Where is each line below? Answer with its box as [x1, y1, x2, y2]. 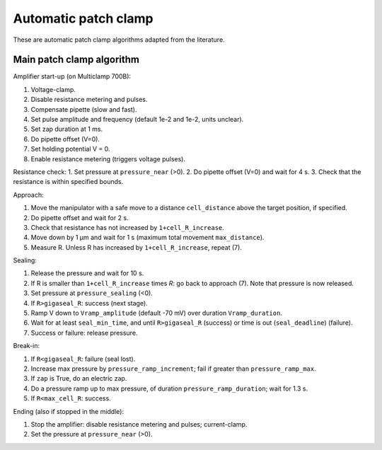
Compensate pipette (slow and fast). [30, 105, 137, 113]
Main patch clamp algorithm [13, 54, 139, 66]
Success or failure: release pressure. [30, 328, 138, 337]
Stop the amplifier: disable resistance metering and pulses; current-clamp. [30, 420, 248, 428]
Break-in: [13, 342, 40, 350]
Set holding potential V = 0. [30, 145, 110, 154]
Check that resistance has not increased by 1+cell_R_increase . [30, 223, 224, 231]
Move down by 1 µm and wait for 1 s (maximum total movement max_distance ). [30, 233, 265, 242]
